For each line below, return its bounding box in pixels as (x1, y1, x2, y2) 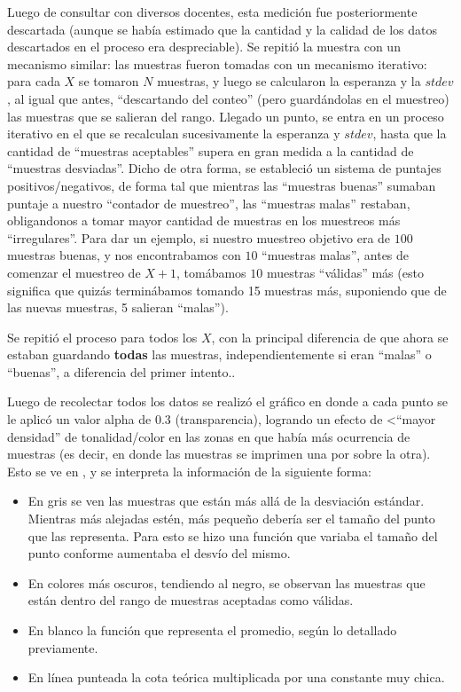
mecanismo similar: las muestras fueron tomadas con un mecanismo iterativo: (7, 54, 427, 73)
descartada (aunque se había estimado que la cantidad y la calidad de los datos (7, 20, 437, 38)
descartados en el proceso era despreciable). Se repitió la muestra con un (7, 37, 401, 56)
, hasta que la (372, 124, 447, 143)
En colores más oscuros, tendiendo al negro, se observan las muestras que (27, 573, 426, 592)
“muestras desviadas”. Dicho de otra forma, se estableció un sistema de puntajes (7, 159, 441, 177)
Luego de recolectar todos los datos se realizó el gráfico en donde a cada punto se (7, 392, 448, 411)
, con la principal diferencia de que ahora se (211, 327, 449, 346)
